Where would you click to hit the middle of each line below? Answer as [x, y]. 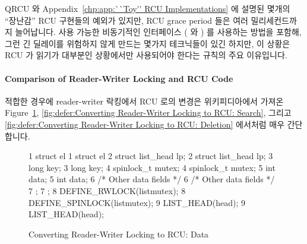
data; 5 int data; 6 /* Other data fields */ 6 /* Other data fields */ [152, 179]
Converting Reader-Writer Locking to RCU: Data [119, 234]
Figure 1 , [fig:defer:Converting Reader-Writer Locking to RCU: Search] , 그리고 [148, 113]
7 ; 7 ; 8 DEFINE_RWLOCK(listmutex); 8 [107, 190]
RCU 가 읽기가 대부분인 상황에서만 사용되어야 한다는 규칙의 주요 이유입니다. [146, 55]
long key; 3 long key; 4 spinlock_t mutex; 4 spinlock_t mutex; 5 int [152, 167]
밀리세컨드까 [274, 20]
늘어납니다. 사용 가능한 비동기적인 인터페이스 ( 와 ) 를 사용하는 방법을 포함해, [158, 32]
